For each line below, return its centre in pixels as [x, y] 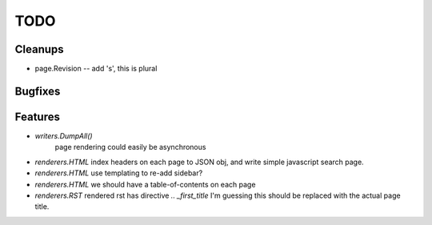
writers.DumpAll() [64, 135]
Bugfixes [38, 91]
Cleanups [39, 49]
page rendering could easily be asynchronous [130, 147]
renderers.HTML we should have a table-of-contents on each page [145, 184]
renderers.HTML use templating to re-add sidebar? [119, 173]
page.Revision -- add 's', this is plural [96, 69]
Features [37, 117]
